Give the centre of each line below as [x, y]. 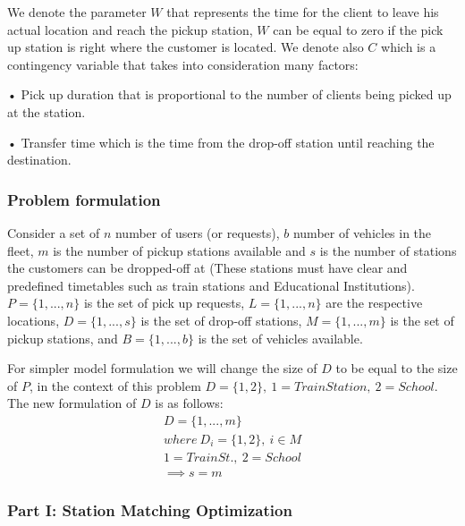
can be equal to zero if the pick [358, 29]
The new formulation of [72, 403]
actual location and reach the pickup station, [130, 29]
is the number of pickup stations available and [179, 250]
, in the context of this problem [115, 385]
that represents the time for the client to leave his [303, 12]
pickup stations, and [63, 338]
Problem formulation [84, 199]
